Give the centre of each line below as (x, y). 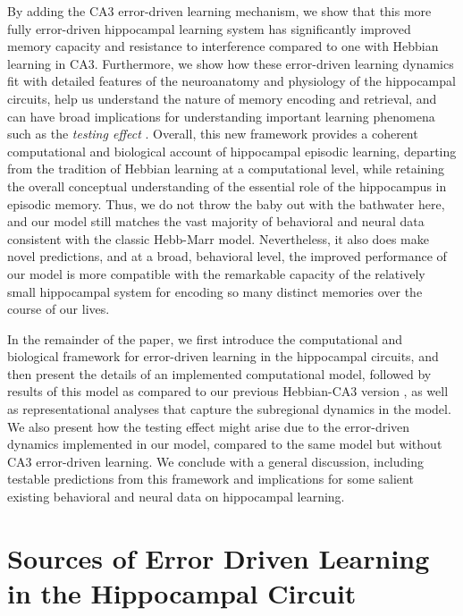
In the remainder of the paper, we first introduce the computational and (205, 338)
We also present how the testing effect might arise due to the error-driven (209, 426)
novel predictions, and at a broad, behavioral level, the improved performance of (227, 256)
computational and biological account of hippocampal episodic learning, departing (232, 151)
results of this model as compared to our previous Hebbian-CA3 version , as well (228, 391)
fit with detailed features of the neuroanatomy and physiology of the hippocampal (231, 81)
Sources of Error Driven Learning (219, 557)
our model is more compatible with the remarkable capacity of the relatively (216, 273)
